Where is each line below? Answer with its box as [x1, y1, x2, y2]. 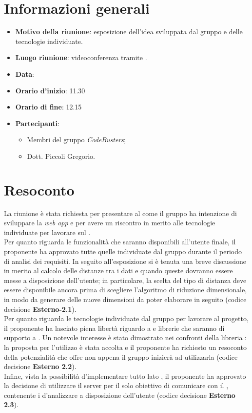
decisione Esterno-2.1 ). [4, 304, 77, 314]
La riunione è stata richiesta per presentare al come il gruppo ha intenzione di [4, 208, 237, 218]
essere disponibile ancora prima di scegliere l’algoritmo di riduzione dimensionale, [4, 284, 247, 295]
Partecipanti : [15, 118, 59, 128]
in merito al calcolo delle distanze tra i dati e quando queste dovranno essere [4, 265, 233, 276]
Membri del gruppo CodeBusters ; [27, 134, 126, 145]
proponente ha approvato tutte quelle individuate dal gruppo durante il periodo [4, 246, 242, 256]
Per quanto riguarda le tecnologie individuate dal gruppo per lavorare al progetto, [4, 313, 249, 324]
